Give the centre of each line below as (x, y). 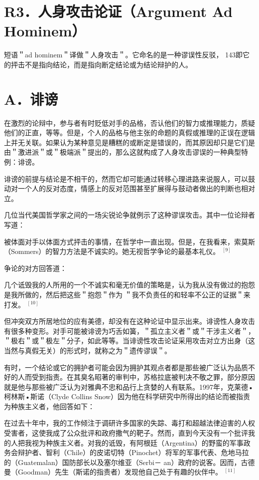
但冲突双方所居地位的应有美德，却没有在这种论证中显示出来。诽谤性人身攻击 (129, 321)
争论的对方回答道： (35, 268)
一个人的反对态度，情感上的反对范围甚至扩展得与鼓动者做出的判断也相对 (136, 188)
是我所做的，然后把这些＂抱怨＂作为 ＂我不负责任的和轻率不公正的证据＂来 (127, 294)
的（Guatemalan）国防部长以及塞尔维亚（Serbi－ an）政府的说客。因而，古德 (129, 462)
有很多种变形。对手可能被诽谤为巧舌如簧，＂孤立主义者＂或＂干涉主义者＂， (129, 331)
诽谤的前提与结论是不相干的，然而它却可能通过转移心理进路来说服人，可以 (126, 178)
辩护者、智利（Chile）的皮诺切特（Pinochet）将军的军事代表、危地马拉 (133, 452)
